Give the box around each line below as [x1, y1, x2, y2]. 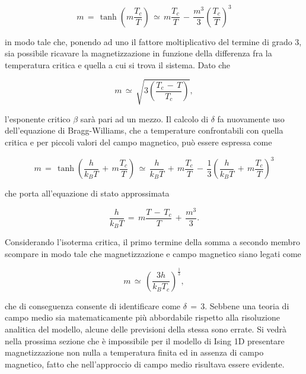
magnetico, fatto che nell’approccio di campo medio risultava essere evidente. [5, 357, 285, 370]
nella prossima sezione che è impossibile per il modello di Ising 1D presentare [5, 334, 285, 347]
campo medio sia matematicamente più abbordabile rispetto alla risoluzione [5, 311, 280, 324]
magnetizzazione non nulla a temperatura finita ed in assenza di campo [5, 346, 264, 359]
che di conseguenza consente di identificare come [5, 299, 181, 312]
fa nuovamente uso [217, 112, 285, 125]
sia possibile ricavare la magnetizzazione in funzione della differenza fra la [5, 47, 272, 59]
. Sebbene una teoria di [205, 299, 289, 312]
